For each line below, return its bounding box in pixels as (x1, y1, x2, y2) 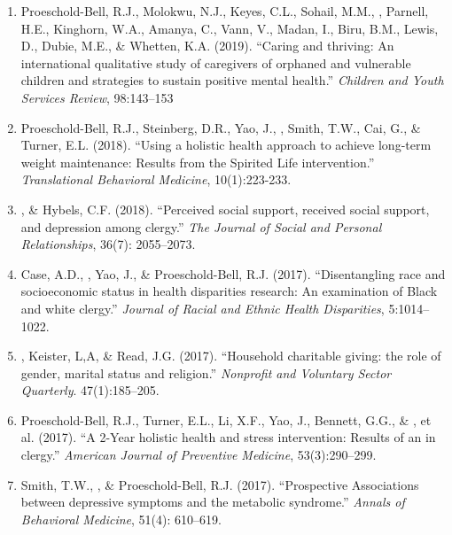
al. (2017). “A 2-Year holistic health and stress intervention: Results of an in (20, 428, 436, 446)
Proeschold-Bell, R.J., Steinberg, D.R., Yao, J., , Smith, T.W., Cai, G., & (20, 118, 421, 136)
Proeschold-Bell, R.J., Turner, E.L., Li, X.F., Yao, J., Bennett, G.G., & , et (20, 410, 432, 429)
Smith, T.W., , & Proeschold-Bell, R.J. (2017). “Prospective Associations (20, 475, 419, 493)
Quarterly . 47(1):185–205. (20, 381, 160, 399)
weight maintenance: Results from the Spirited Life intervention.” (20, 152, 375, 171)
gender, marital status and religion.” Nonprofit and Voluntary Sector (20, 363, 392, 382)
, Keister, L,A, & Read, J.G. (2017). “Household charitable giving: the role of (20, 346, 441, 365)
